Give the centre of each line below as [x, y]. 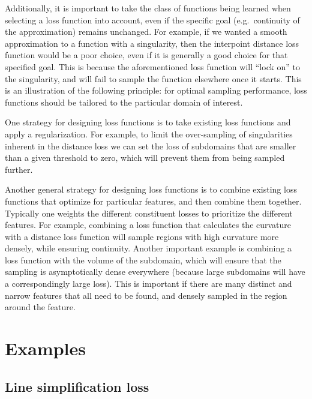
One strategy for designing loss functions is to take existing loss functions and [148, 122]
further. [19, 169]
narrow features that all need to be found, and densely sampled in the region [146, 295]
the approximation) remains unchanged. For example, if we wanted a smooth [146, 31]
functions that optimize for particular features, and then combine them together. [153, 201]
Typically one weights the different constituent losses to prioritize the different [149, 213]
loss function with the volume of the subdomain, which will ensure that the [143, 259]
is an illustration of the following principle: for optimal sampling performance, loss [156, 90]
